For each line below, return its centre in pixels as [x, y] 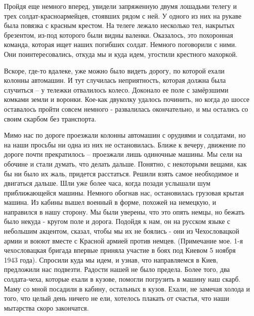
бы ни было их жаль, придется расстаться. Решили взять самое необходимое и [121, 173]
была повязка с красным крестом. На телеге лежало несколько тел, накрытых [119, 25]
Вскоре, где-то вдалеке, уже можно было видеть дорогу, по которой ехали [114, 70]
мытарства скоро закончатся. [46, 307]
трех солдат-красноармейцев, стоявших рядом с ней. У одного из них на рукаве [123, 15]
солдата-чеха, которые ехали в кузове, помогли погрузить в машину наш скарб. [122, 279]
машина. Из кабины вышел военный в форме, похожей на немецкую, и [110, 202]
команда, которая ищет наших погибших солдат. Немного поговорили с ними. [120, 44]
